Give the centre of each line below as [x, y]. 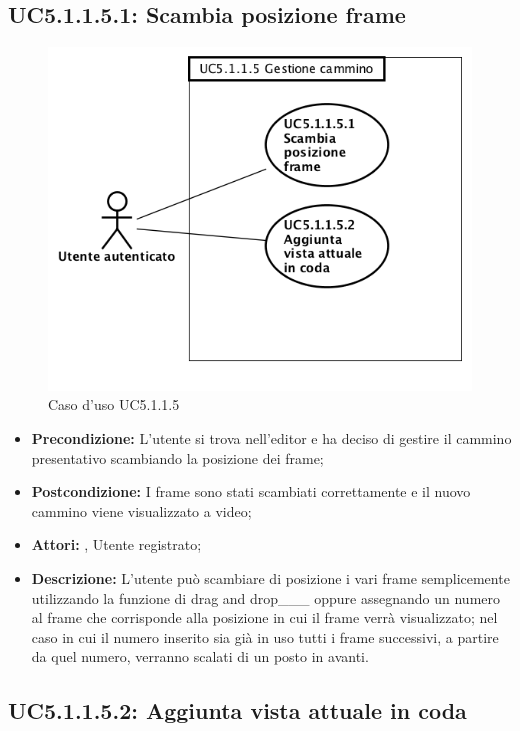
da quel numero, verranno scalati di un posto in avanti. [200, 656]
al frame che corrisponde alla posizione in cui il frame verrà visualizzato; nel [264, 617]
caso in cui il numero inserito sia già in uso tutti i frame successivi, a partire [265, 636]
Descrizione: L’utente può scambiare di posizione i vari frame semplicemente [270, 577]
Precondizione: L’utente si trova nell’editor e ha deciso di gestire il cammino [271, 438]
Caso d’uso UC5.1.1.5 [114, 404]
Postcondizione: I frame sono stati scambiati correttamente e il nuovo [251, 491]
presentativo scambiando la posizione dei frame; [177, 457]
